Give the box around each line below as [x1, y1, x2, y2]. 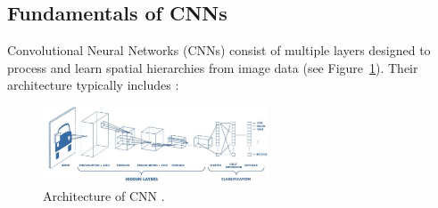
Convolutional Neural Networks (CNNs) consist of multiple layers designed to [7, 41, 431, 60]
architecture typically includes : [7, 76, 179, 94]
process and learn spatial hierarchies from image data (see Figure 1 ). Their [7, 58, 418, 76]
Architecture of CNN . [43, 186, 165, 204]
